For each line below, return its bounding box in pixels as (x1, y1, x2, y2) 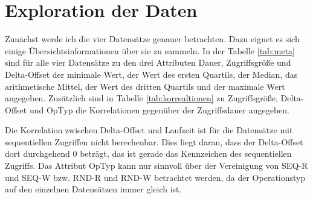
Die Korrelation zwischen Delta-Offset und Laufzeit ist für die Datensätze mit (5, 124, 293, 136)
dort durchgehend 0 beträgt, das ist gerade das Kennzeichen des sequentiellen (5, 147, 292, 160)
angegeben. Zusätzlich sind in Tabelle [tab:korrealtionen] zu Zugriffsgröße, (5, 92, 278, 104)
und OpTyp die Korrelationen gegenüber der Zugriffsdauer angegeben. (29, 103, 289, 116)
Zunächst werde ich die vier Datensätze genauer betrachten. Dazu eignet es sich (5, 33, 300, 45)
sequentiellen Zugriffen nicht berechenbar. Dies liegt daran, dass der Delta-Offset (5, 135, 303, 148)
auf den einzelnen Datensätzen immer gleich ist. (5, 183, 182, 195)
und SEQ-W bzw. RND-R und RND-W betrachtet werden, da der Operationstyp (5, 171, 306, 183)
